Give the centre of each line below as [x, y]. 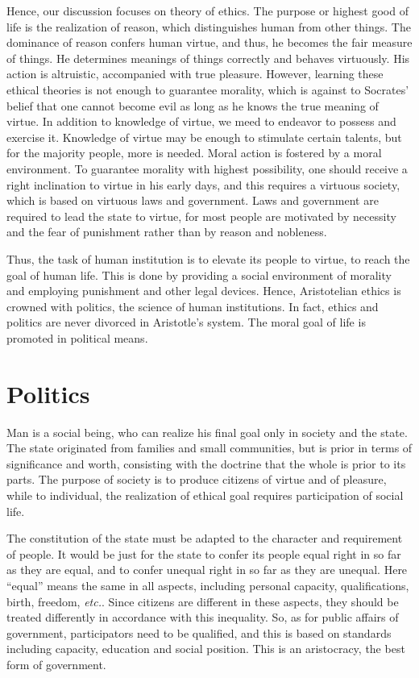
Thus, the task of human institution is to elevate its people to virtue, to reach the [208, 258]
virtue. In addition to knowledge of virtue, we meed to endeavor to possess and [201, 121]
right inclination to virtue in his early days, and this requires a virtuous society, [203, 184]
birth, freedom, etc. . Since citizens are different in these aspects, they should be [203, 601]
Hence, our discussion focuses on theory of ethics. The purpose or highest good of [207, 10]
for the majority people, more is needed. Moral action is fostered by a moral [194, 153]
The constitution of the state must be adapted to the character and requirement [205, 538]
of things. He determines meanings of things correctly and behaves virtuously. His [208, 58]
